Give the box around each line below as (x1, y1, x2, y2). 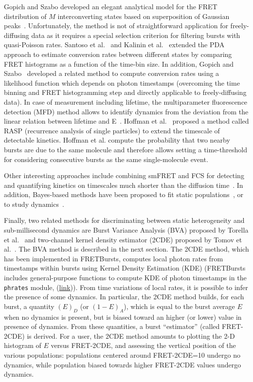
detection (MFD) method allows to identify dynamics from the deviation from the (4, 106, 249, 116)
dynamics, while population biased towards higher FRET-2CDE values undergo (4, 359, 241, 369)
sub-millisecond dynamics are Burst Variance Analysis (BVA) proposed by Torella (4, 225, 249, 235)
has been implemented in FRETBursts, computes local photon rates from (4, 253, 223, 263)
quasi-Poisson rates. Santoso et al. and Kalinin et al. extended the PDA (4, 39, 225, 50)
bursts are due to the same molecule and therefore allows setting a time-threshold (4, 144, 247, 154)
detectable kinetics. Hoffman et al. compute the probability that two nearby (4, 135, 230, 145)
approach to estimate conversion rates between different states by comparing (4, 49, 232, 59)
